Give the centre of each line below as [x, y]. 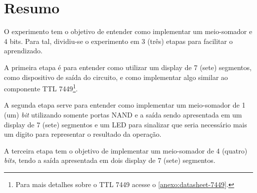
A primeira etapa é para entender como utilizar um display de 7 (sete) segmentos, [128, 67]
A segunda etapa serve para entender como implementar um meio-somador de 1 [125, 105]
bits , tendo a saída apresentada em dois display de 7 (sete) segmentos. [110, 160]
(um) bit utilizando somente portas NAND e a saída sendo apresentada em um [123, 114]
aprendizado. [23, 51]
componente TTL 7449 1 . [41, 88]
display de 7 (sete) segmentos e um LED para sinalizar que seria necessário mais [126, 124]
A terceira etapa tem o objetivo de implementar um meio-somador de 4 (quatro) [126, 150]
